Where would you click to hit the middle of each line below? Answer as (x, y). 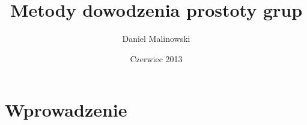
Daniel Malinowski (156, 39)
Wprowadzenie (66, 110)
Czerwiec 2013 (156, 58)
